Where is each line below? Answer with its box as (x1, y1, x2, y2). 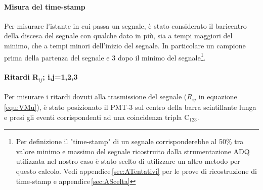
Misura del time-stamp (4, 1, 85, 12)
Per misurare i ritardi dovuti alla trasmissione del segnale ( (4, 91, 187, 102)
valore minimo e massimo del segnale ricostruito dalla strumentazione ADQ (16, 146, 250, 156)
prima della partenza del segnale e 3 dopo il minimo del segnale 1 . (4, 50, 206, 62)
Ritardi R (4, 72, 39, 82)
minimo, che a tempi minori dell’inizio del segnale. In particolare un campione (4, 40, 246, 50)
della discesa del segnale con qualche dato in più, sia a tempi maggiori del (4, 30, 233, 41)
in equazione (198, 91, 237, 102)
